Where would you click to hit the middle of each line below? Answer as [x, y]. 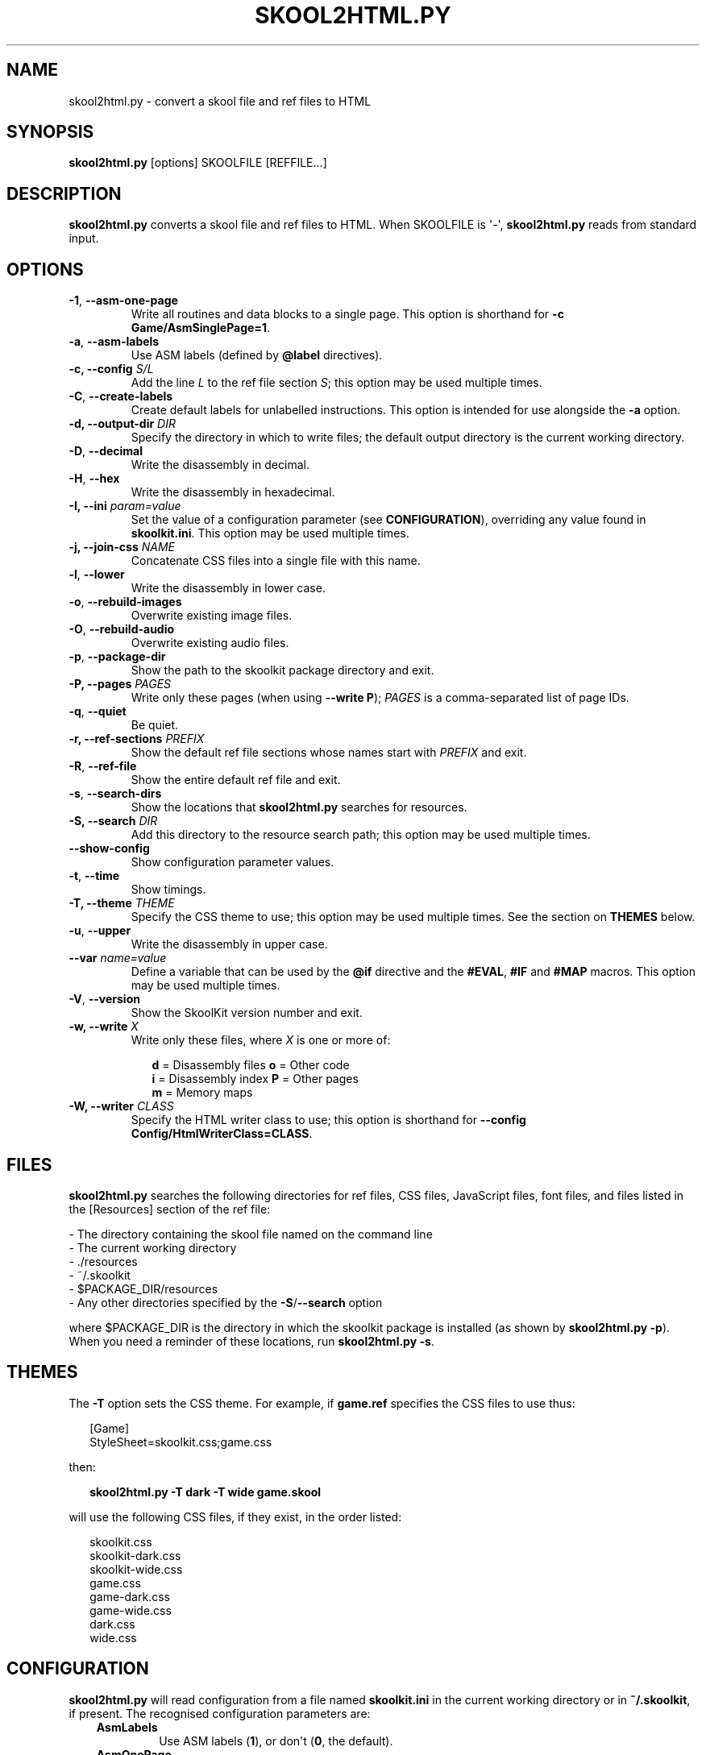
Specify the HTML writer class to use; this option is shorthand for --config [328, 1120]
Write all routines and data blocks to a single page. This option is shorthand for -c [347, 314]
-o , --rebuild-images [125, 602]
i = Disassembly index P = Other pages [255, 1079]
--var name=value [118, 958]
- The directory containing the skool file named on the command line [251, 1234]
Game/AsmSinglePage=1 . [201, 328]
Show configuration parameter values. [233, 862]
